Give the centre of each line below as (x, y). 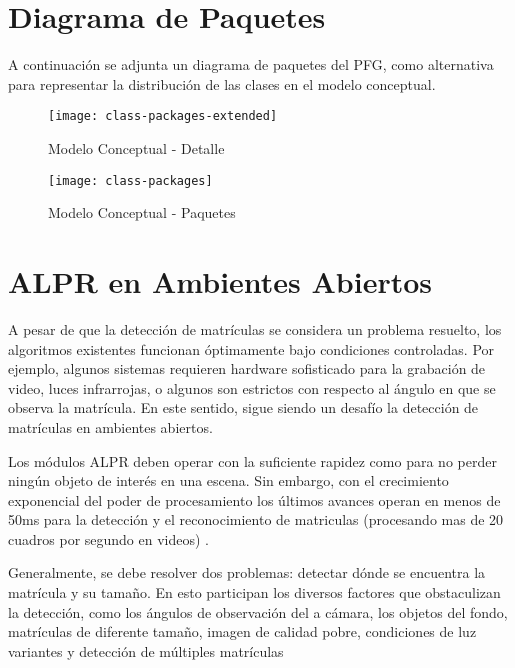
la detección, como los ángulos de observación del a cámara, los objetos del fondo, (258, 611)
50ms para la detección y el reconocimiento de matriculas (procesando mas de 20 (256, 519)
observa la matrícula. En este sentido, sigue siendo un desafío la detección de (243, 407)
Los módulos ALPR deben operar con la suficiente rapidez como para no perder (252, 460)
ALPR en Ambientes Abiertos (220, 281)
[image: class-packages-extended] (163, 116)
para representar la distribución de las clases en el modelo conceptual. (222, 83)
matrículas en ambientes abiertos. (110, 426)
